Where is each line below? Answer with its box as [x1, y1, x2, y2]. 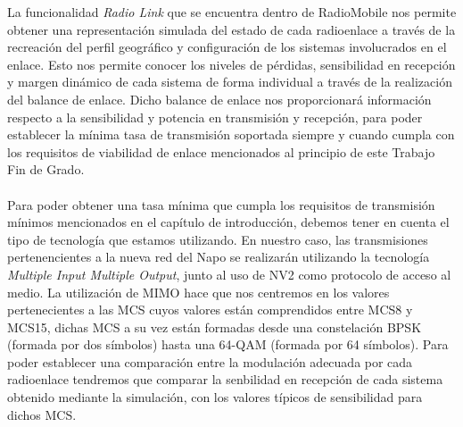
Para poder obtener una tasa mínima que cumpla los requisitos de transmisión [7, 195, 435, 213]
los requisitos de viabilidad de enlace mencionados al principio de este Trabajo [7, 142, 435, 161]
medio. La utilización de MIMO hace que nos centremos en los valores [7, 282, 390, 301]
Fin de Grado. [7, 160, 85, 179]
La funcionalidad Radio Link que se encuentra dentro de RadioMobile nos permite [7, 3, 457, 21]
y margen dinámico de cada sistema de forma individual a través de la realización [7, 72, 452, 91]
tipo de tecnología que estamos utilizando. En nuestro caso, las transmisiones [7, 230, 428, 248]
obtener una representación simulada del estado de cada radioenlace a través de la [7, 20, 456, 38]
